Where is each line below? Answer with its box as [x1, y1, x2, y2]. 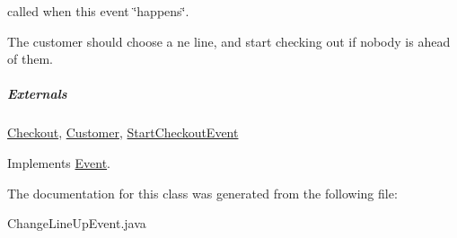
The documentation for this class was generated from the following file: [7, 183, 398, 202]
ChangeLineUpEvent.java [7, 214, 146, 233]
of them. [7, 49, 53, 68]
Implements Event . [7, 153, 111, 172]
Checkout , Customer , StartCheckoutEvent [7, 123, 239, 142]
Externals [7, 84, 67, 103]
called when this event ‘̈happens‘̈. [7, 2, 189, 20]
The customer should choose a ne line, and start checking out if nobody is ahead [7, 31, 451, 50]
